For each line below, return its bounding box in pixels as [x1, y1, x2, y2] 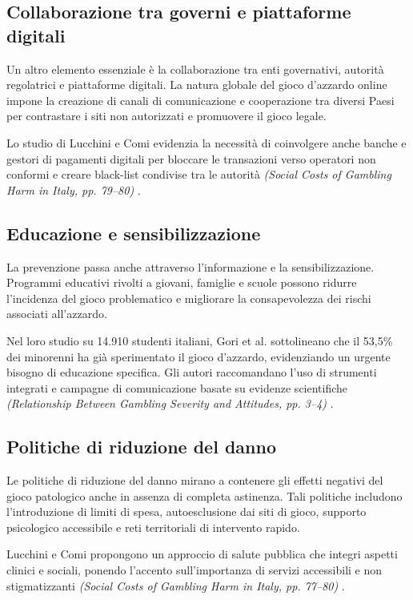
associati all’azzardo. [6, 305, 107, 322]
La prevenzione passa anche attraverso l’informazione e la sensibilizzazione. [6, 258, 375, 275]
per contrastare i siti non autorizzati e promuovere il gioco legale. [6, 107, 327, 124]
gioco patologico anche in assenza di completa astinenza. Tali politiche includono [6, 487, 403, 504]
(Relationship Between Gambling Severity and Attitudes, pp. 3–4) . [6, 395, 334, 412]
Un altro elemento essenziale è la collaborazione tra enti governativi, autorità [6, 60, 384, 77]
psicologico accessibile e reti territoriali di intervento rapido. [6, 518, 300, 535]
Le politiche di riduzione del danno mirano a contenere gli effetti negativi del [6, 472, 383, 489]
